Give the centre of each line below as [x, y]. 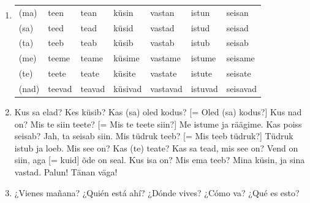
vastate [164, 73]
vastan [162, 12]
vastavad [166, 88]
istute [202, 73]
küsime [127, 58]
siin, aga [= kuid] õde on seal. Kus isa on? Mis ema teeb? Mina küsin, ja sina [160, 160]
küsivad [128, 88]
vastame [165, 58]
